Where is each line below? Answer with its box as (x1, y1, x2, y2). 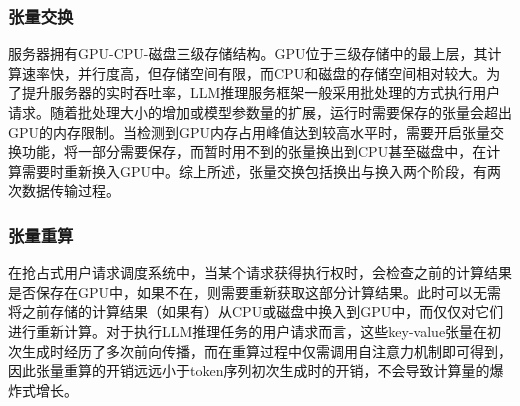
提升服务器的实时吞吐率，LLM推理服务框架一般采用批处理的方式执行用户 (21, 82, 501, 103)
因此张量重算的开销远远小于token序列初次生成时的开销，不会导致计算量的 (8, 360, 490, 381)
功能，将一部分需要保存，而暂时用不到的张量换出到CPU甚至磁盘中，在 (21, 141, 487, 162)
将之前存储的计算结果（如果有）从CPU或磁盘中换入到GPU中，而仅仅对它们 (8, 301, 504, 322)
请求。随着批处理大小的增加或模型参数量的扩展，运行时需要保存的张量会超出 (8, 102, 512, 122)
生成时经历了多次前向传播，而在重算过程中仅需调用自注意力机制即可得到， (21, 340, 512, 361)
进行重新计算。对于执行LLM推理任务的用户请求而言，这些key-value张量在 (8, 320, 488, 341)
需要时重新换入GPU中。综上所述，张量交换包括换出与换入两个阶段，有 (21, 160, 488, 181)
